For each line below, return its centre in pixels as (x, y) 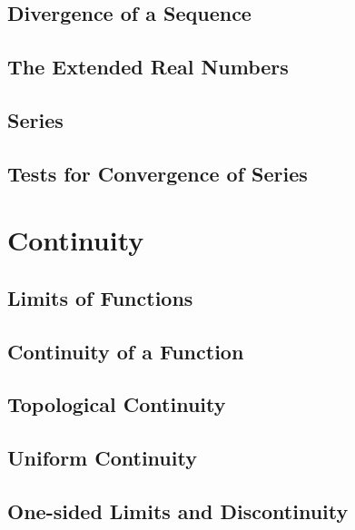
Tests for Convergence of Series (158, 173)
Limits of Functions (100, 297)
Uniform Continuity (102, 458)
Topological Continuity (117, 404)
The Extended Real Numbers (148, 67)
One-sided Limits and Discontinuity (178, 511)
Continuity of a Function (126, 351)
